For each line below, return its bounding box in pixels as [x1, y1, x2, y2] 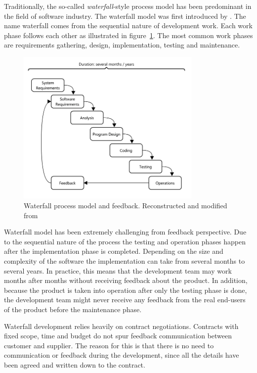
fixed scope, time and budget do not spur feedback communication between [4, 330, 232, 341]
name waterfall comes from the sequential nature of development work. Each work [4, 20, 253, 31]
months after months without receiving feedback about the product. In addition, [4, 275, 248, 285]
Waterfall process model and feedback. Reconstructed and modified [24, 200, 227, 211]
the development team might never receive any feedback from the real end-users [4, 294, 246, 305]
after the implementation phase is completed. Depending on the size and [4, 246, 223, 256]
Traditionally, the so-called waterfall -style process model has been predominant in [4, 1, 252, 11]
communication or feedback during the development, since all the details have [4, 350, 239, 360]
